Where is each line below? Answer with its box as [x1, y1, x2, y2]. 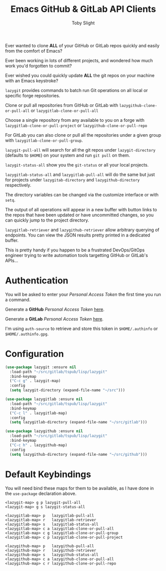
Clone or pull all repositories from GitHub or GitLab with [5, 102, 118, 108]
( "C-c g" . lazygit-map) [9, 379, 61, 384]
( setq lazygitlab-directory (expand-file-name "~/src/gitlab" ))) [9, 420, 148, 425]
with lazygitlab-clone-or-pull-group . [5, 137, 83, 143]
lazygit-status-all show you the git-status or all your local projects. [5, 162, 149, 167]
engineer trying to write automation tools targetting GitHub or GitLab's [5, 252, 148, 258]
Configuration [5, 348, 64, 360]
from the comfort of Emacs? [5, 48, 63, 54]
